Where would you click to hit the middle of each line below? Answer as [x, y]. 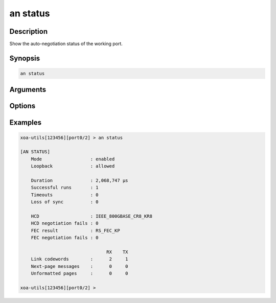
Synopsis [25, 58]
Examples [26, 122]
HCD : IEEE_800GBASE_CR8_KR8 [92, 216]
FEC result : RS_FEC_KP [75, 230]
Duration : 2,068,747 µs [79, 181]
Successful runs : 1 [65, 188]
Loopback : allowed [73, 166]
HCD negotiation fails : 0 [65, 223]
